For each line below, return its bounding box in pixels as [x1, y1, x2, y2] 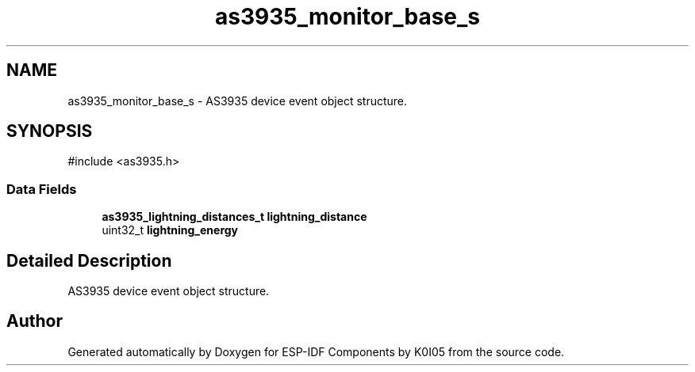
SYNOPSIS [6, 121, 93, 142]
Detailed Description [6, 250, 172, 271]
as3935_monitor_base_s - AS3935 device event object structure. [67, 93, 408, 108]
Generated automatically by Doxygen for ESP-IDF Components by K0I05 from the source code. [67, 344, 565, 359]
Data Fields [6, 180, 77, 197]
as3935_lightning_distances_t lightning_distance [102, 210, 367, 224]
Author [6, 311, 63, 332]
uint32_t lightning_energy [102, 223, 239, 237]
